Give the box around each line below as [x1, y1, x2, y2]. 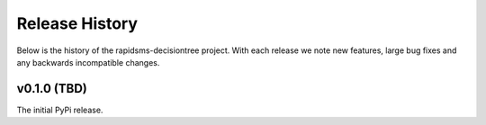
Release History [16, 13, 139, 33]
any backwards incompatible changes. [16, 57, 160, 67]
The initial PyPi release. [16, 104, 103, 115]
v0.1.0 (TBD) [16, 81, 87, 96]
